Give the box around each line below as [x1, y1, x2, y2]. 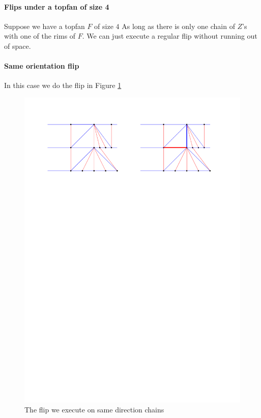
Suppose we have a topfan [4, 20, 85, 31]
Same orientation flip [4, 61, 79, 71]
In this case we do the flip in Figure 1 [4, 80, 122, 91]
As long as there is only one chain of [122, 20, 235, 31]
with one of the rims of [4, 31, 76, 41]
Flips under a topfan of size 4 [4, 1, 109, 12]
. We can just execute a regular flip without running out [82, 31, 257, 41]
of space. [4, 40, 31, 51]
